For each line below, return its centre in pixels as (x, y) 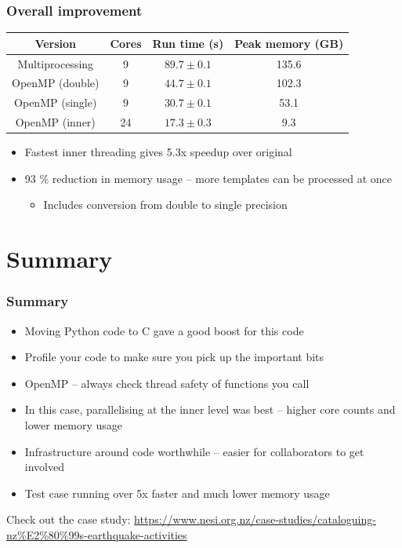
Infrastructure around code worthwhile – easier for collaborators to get (194, 451)
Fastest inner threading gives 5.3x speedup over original (158, 152)
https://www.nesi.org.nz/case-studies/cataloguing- (255, 519)
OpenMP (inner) (55, 122)
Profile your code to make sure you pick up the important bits (174, 357)
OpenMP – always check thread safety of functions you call (167, 383)
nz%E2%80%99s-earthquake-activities (97, 534)
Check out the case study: (69, 519)
